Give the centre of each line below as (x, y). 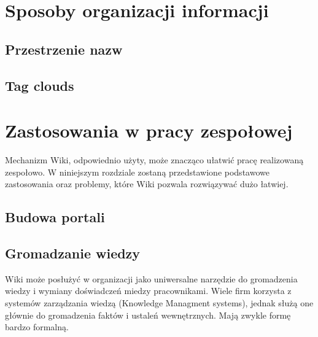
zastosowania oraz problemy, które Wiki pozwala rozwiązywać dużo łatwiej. (147, 184)
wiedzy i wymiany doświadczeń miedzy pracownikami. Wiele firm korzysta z (148, 291)
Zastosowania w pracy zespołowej (149, 130)
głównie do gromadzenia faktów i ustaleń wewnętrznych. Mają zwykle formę (148, 315)
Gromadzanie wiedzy (73, 253)
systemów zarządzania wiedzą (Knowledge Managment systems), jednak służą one (159, 303)
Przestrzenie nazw (64, 49)
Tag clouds (40, 85)
